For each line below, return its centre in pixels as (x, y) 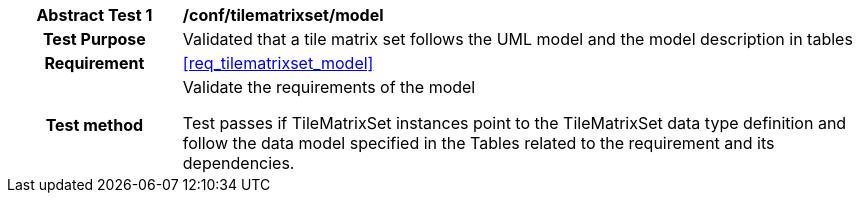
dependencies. (238, 163)
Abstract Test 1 (94, 15)
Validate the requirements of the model (329, 87)
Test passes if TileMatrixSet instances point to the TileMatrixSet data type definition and (514, 123)
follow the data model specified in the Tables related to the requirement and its (478, 143)
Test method (94, 125)
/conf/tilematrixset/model (283, 15)
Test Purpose (94, 39)
